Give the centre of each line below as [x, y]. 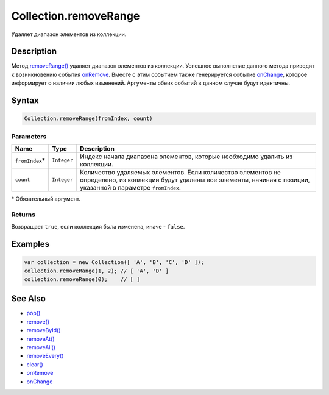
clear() [35, 364]
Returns [23, 215]
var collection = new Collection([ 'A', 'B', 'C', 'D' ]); [114, 262]
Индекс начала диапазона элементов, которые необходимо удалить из [186, 157]
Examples [30, 244]
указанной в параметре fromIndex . [130, 187]
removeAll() [41, 347]
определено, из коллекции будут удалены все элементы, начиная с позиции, [195, 180]
